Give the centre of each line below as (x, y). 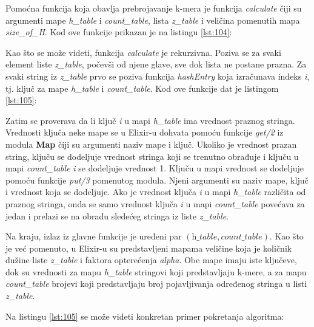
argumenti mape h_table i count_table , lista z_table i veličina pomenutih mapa (153, 20)
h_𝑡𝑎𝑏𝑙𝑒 (205, 237)
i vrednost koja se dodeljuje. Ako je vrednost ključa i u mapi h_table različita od (156, 192)
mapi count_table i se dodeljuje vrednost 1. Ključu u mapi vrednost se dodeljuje (155, 168)
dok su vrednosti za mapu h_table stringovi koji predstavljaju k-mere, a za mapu (156, 271)
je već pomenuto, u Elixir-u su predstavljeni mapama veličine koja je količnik (149, 248)
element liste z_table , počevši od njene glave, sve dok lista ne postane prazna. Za (156, 64)
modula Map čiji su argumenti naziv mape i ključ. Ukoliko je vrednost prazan (151, 144)
